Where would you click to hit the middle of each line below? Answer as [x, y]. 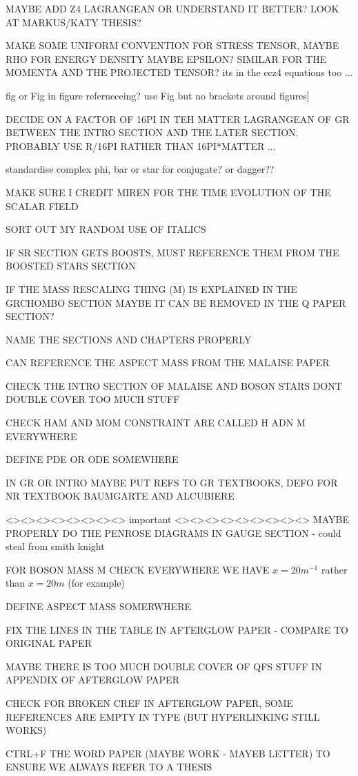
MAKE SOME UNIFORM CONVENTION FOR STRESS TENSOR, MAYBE [172, 45]
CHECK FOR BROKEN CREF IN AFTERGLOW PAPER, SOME [150, 702]
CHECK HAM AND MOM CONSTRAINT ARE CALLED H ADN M [156, 423]
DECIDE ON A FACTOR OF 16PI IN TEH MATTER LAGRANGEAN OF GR [178, 119]
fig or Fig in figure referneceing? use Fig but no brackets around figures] [158, 95]
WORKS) [26, 730]
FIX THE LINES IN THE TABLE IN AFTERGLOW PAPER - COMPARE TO [177, 629]
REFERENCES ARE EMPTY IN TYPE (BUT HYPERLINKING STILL [163, 716]
